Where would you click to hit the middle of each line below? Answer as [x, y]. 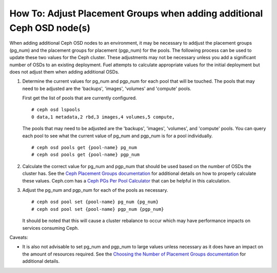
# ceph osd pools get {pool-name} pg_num [84, 148]
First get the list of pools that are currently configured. [80, 98]
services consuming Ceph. [51, 228]
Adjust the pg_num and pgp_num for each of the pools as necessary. [95, 190]
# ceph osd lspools [56, 110]
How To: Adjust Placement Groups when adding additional [136, 13]
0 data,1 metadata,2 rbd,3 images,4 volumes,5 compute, [103, 117]
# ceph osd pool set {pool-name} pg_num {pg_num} [95, 202]
